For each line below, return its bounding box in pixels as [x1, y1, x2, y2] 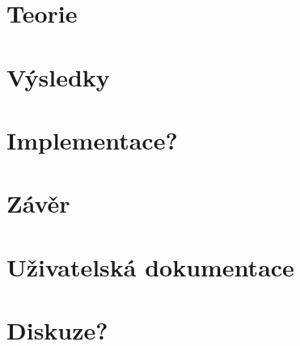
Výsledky [6, 60, 110, 93]
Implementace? [6, 123, 178, 156]
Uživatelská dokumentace [6, 250, 294, 283]
